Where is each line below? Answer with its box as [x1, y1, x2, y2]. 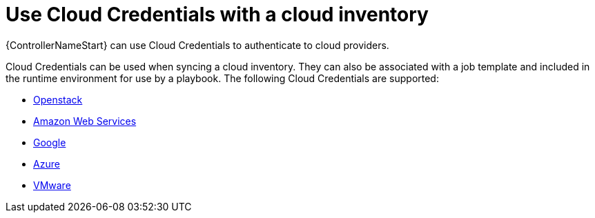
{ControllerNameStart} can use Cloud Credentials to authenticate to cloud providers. [6, 39, 389, 51]
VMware [33, 179, 71, 191]
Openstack [33, 93, 83, 106]
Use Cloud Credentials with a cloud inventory [6, 3, 429, 26]
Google [33, 136, 66, 148]
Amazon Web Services [33, 115, 137, 127]
